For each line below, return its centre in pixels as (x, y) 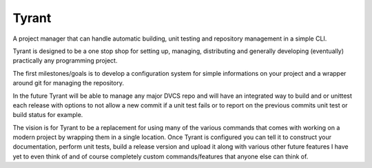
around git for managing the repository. (68, 83)
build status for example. (48, 115)
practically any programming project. (65, 61)
